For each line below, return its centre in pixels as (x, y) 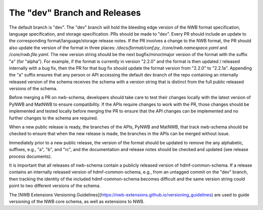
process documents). (30, 156)
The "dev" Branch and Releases (75, 13)
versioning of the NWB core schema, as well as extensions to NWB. (77, 201)
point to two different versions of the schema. (55, 186)
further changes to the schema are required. (54, 118)
